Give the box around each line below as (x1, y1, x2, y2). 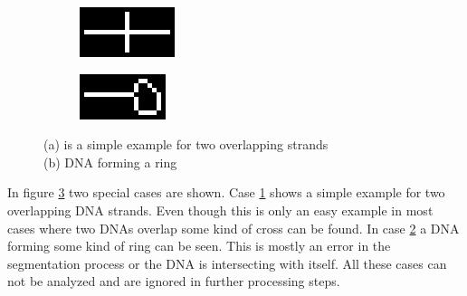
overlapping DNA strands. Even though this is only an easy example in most (7, 200, 434, 219)
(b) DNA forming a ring (43, 152, 177, 171)
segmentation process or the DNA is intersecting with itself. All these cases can (7, 253, 447, 272)
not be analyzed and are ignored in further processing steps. (7, 272, 340, 291)
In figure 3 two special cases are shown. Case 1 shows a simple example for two (7, 183, 445, 202)
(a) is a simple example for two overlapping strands (43, 135, 329, 154)
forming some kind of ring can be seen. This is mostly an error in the (7, 236, 391, 255)
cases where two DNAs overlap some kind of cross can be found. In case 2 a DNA (7, 218, 460, 237)
